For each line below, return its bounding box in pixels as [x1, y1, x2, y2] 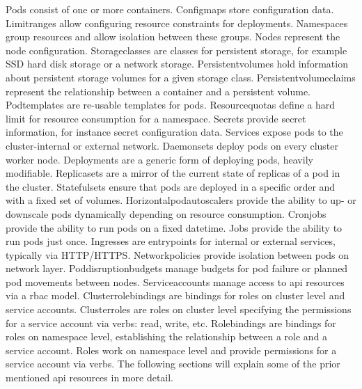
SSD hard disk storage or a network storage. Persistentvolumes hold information [6, 56, 348, 71]
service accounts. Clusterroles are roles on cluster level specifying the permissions [6, 302, 352, 317]
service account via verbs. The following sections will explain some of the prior [6, 356, 340, 371]
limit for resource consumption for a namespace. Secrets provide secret [6, 111, 306, 125]
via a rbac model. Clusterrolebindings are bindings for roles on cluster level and [6, 288, 345, 303]
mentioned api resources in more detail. [6, 370, 174, 385]
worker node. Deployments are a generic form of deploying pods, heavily [6, 152, 313, 166]
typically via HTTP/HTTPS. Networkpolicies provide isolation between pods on [6, 247, 349, 262]
